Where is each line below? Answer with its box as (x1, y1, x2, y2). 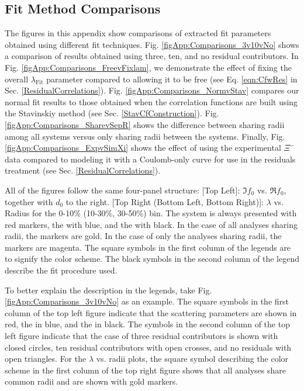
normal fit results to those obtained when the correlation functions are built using (5, 95, 298, 108)
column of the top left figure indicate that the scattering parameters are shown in (5, 306, 297, 319)
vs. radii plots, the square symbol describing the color (96, 352, 289, 365)
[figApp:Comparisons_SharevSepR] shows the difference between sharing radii (5, 118, 285, 130)
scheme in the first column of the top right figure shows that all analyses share (5, 364, 286, 376)
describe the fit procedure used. (5, 264, 118, 276)
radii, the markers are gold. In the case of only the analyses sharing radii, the (5, 230, 282, 242)
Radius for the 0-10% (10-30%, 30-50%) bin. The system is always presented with (5, 207, 297, 219)
